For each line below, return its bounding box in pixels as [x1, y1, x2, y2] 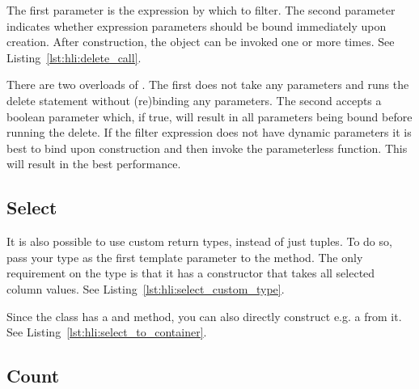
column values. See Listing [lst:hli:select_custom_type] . [6, 280, 285, 297]
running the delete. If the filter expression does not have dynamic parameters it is [6, 124, 412, 141]
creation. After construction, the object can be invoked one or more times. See [6, 33, 395, 50]
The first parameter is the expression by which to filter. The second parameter [6, 2, 396, 18]
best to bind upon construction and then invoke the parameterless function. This [6, 139, 408, 156]
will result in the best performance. [6, 155, 181, 172]
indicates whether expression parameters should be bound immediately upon [6, 17, 387, 34]
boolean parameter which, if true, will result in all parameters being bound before [6, 108, 413, 125]
